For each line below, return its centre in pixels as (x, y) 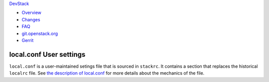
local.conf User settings (47, 54)
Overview (32, 13)
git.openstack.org (40, 33)
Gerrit (28, 40)
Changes (31, 19)
